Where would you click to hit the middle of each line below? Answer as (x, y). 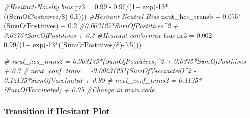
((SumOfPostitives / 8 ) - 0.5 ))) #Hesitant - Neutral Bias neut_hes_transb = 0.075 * (123, 16)
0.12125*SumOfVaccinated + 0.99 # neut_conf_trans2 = (90, 80)
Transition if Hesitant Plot (57, 111)
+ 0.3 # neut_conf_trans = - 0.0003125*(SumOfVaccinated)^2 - (100, 70)
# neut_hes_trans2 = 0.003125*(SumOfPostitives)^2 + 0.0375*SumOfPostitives (125, 60)
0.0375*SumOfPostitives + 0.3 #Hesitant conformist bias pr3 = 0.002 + (112, 35)
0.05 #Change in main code (113, 89)
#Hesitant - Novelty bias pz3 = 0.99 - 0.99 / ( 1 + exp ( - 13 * (86, 6)
